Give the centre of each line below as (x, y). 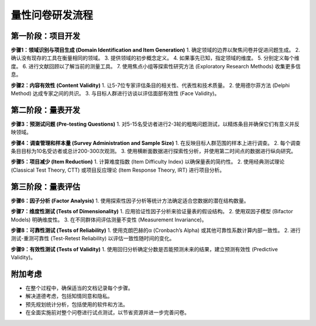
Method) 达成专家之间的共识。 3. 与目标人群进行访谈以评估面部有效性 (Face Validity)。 (115, 93)
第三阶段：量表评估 (45, 187)
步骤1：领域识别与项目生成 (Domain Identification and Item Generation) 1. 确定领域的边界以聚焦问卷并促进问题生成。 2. (156, 50)
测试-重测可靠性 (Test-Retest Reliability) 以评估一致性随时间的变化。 (93, 238)
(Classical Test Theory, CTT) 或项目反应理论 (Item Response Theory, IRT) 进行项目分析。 (118, 170)
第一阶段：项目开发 (45, 36)
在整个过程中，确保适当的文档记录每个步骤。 (79, 288)
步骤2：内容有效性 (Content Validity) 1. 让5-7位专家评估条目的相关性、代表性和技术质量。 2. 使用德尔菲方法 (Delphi (150, 85)
